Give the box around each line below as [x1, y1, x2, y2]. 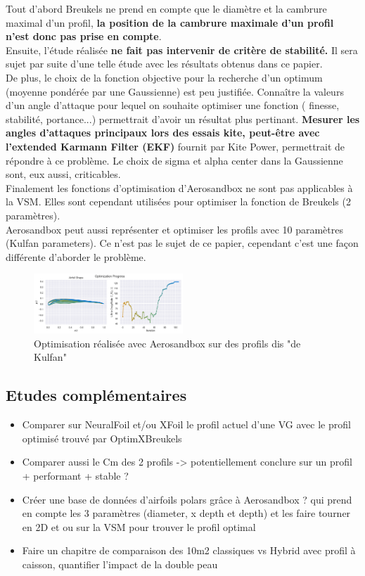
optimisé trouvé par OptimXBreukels [22, 430, 182, 445]
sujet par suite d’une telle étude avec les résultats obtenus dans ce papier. [6, 56, 323, 71]
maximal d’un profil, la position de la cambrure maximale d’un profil [6, 15, 334, 30]
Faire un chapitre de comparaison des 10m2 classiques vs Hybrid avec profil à [22, 543, 356, 558]
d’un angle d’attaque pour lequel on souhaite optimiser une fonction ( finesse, [6, 98, 340, 113]
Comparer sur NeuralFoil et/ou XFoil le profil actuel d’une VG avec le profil [22, 417, 351, 432]
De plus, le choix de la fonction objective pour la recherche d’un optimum [6, 70, 323, 84]
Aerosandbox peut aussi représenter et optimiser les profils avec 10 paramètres [6, 222, 343, 236]
